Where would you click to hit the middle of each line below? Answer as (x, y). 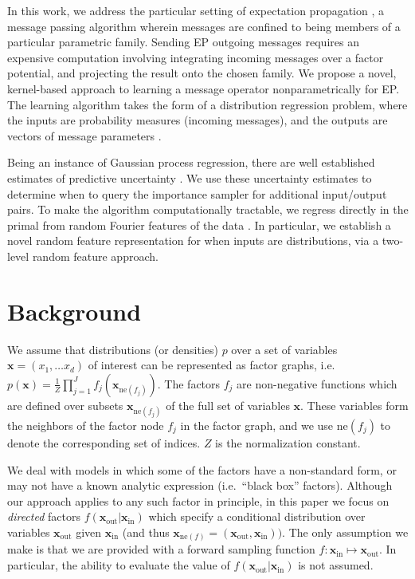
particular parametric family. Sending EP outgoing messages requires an (183, 42)
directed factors (44, 516)
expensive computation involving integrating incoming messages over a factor (196, 57)
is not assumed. (336, 565)
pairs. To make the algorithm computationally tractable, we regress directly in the (208, 209)
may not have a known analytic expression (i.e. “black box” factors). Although (200, 485)
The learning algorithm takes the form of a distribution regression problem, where (207, 104)
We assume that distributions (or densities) (113, 349)
